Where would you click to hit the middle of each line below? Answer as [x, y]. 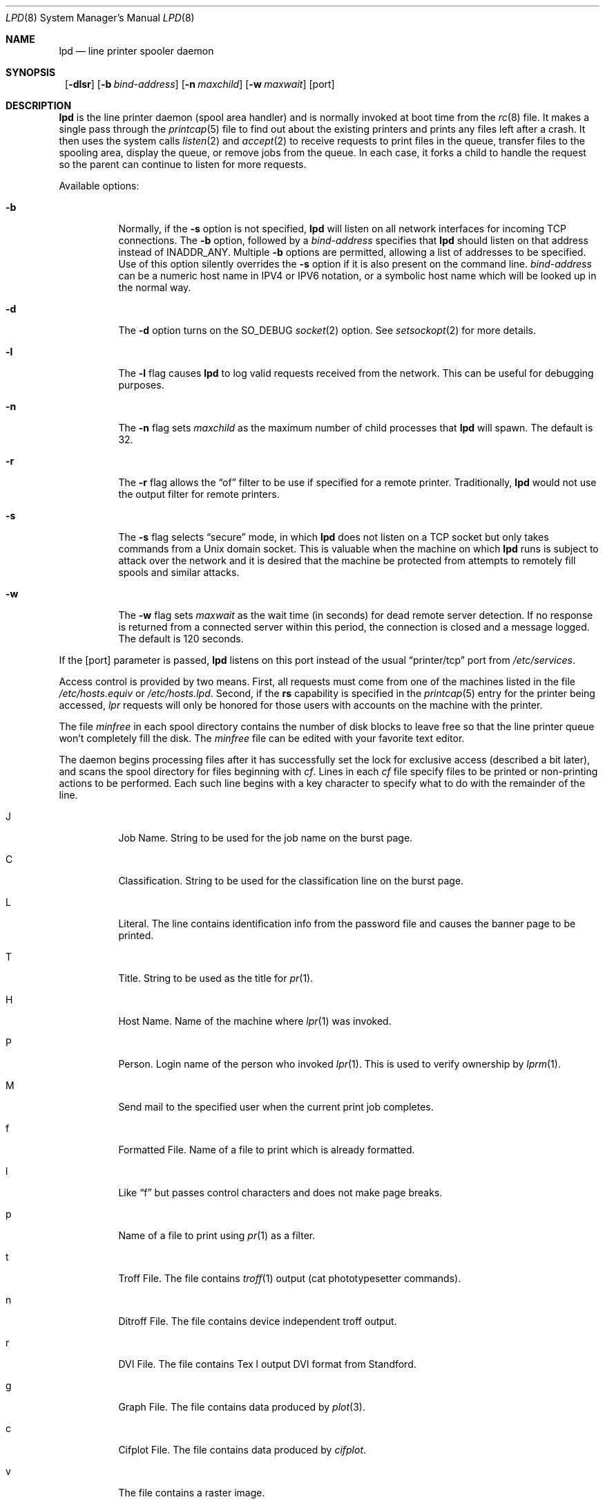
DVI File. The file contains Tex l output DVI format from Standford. [267, 1364]
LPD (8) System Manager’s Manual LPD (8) [100, 18]
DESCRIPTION [39, 105]
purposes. [141, 385]
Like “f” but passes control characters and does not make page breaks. [280, 1192]
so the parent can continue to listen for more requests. [183, 164]
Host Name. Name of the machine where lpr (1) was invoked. [255, 1021]
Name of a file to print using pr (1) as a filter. [217, 1235]
